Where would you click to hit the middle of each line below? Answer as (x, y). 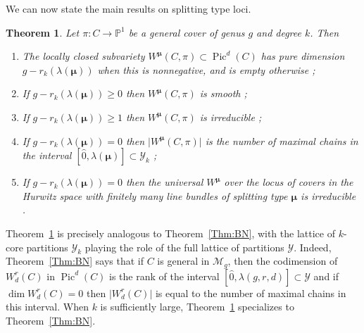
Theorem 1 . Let (43, 32)
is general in (183, 261)
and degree (279, 32)
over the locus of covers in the (289, 182)
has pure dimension (303, 56)
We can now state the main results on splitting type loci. (128, 8)
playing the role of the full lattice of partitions (184, 247)
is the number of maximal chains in (282, 140)
